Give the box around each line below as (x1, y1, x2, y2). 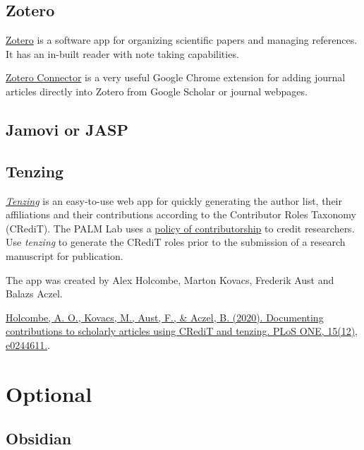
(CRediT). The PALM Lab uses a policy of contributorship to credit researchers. (6, 220, 355, 235)
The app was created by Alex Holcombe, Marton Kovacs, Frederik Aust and (6, 272, 334, 287)
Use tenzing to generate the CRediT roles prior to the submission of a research (6, 235, 346, 249)
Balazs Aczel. (6, 286, 63, 301)
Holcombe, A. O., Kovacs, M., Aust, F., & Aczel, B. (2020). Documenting (6, 309, 324, 324)
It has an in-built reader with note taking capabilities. (6, 46, 239, 61)
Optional (6, 379, 92, 408)
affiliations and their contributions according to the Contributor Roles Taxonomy (6, 207, 356, 222)
